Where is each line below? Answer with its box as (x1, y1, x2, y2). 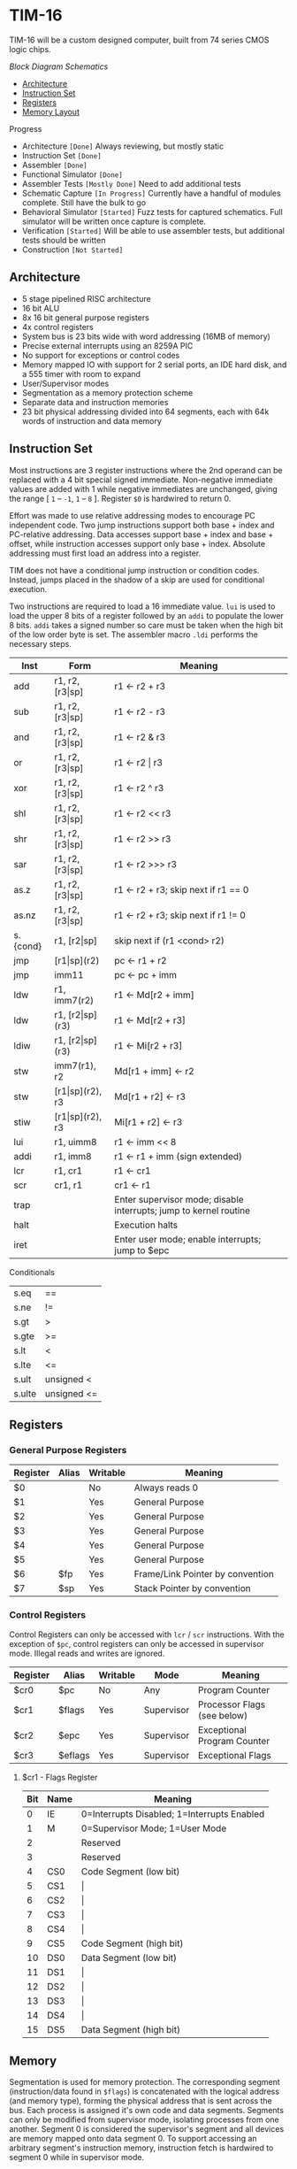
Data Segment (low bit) (80, 1951, 178, 1964)
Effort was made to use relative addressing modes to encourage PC (9, 510, 256, 520)
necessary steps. (9, 638, 72, 649)
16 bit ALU (21, 303, 60, 313)
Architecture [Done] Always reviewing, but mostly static (21, 141, 224, 151)
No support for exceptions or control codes (21, 350, 180, 360)
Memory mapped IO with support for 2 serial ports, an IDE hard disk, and (21, 359, 287, 370)
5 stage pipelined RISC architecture (21, 293, 152, 304)
